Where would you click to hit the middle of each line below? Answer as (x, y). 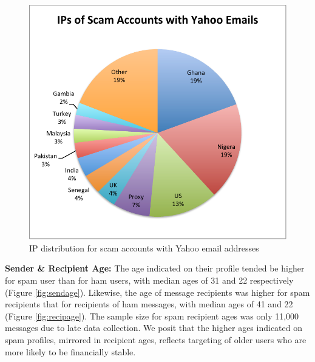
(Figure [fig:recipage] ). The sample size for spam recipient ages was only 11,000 (152, 316)
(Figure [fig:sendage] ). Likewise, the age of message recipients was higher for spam (157, 292)
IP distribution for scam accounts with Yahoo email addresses (144, 248)
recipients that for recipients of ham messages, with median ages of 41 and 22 (149, 304)
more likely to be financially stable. (70, 351)
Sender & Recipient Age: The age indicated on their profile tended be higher (155, 268)
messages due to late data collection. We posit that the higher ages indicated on (154, 328)
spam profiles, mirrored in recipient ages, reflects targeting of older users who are (156, 339)
